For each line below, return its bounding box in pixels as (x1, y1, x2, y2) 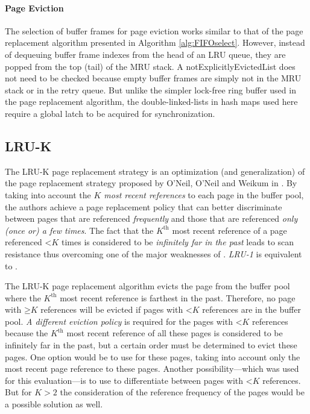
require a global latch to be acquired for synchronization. (5, 107, 215, 119)
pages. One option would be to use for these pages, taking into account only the (5, 350, 300, 363)
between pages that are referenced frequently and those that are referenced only (5, 212, 298, 225)
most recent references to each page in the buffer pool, (104, 188, 304, 201)
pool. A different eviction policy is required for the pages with (5, 315, 233, 327)
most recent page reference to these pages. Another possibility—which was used (5, 362, 299, 375)
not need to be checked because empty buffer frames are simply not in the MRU (5, 72, 302, 84)
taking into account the (5, 188, 91, 201)
